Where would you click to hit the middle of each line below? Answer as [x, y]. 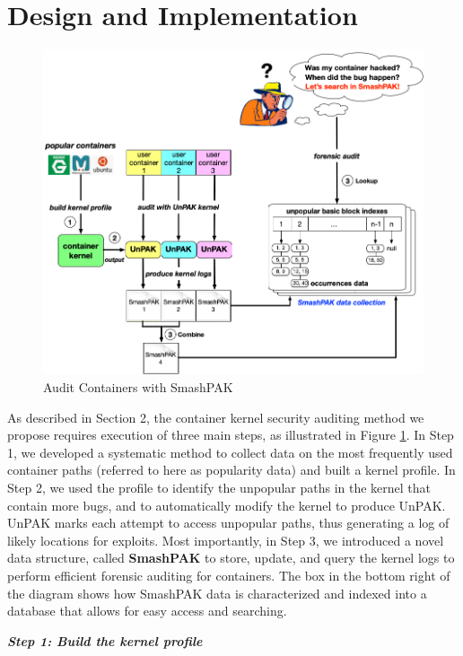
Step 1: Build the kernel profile [105, 640]
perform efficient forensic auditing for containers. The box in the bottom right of [229, 575]
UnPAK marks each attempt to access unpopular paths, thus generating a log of [228, 523]
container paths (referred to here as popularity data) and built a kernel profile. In [231, 470]
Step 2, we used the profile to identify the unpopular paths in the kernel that [219, 487]
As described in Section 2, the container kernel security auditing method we [216, 417]
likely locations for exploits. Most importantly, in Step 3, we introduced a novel [226, 540]
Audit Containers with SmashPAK [138, 387]
